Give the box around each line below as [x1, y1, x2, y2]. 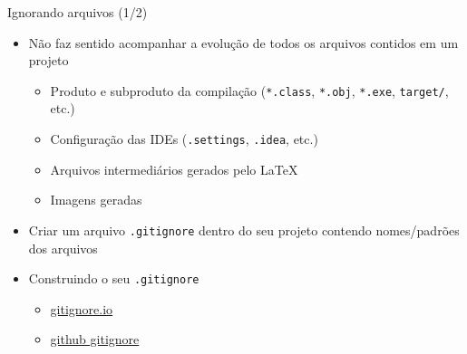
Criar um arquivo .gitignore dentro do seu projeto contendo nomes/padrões [28, 220, 460, 239]
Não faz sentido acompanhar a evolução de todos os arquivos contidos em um [28, 33, 459, 52]
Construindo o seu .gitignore [28, 269, 199, 288]
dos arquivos [28, 238, 98, 257]
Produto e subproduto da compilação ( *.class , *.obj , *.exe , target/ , [50, 81, 449, 100]
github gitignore [50, 330, 140, 349]
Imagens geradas [50, 190, 142, 209]
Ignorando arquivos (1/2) [7, 3, 148, 21]
